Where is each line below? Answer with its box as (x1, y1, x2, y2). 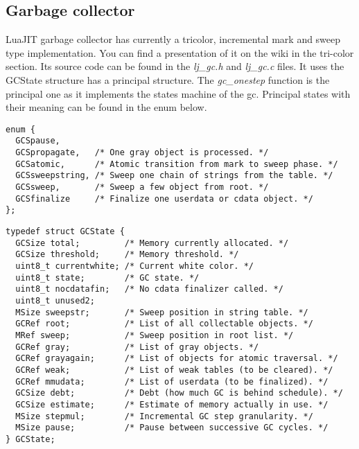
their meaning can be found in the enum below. (6, 100, 207, 114)
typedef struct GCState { (6, 227, 125, 237)
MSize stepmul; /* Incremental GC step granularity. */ (15, 411, 313, 421)
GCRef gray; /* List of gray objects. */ (15, 342, 259, 352)
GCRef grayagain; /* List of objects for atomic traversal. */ (15, 353, 338, 364)
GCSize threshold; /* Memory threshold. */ (15, 249, 239, 260)
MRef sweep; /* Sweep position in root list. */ (15, 330, 294, 340)
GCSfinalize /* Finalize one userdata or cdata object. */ (15, 193, 313, 204)
